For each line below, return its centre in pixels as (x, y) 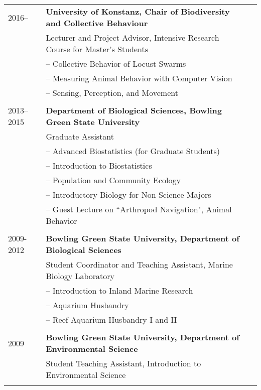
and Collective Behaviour (97, 23)
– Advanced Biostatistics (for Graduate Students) (133, 151)
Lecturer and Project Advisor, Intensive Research (133, 37)
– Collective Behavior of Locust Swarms (116, 63)
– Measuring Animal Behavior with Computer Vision (139, 78)
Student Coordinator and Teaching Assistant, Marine (139, 264)
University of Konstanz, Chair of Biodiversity (138, 11)
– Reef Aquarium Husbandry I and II (111, 319)
